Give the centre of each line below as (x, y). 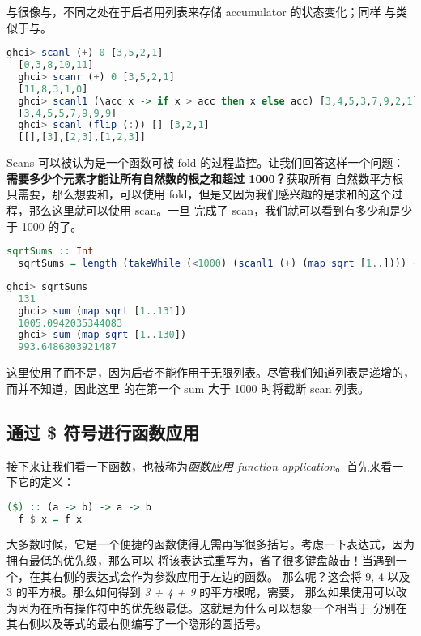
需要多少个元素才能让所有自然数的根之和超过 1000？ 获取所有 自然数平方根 (205, 178)
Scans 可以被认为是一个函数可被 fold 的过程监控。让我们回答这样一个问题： (206, 162)
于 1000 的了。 (45, 226)
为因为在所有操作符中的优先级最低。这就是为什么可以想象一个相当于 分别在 (207, 607)
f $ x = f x (50, 519)
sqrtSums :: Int (50, 252)
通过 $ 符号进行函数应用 (103, 431)
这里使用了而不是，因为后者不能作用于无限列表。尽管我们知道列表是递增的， (210, 372)
